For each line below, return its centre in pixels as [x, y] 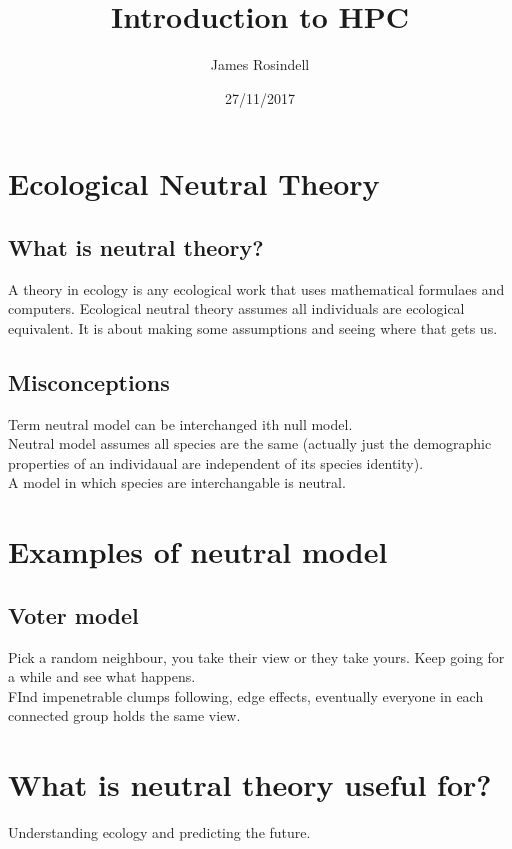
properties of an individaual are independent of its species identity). [216, 462]
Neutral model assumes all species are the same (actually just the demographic [250, 443]
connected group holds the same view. [124, 715]
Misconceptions [89, 381]
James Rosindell [260, 64]
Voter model [73, 614]
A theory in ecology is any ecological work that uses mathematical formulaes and [256, 288]
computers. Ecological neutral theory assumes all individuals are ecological [236, 308]
